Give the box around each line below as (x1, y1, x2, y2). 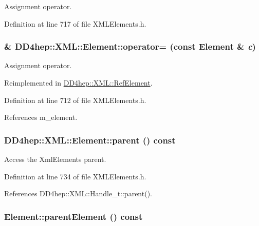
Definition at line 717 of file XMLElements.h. (4, 18, 146, 29)
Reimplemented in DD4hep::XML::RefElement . (4, 77, 153, 88)
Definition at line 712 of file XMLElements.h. (4, 94, 146, 105)
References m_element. (4, 112, 78, 122)
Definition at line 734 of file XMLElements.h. (4, 171, 146, 181)
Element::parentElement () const (4, 210, 143, 222)
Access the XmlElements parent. (4, 154, 106, 164)
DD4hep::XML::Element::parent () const (4, 133, 176, 146)
